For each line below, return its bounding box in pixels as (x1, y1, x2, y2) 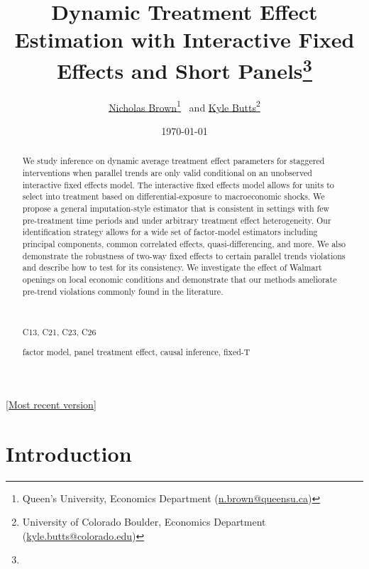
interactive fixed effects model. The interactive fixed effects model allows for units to (22, 178, 334, 190)
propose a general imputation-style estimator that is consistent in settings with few (22, 202, 330, 215)
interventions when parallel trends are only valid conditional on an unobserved (22, 167, 312, 179)
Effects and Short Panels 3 (56, 53, 312, 85)
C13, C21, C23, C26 (22, 325, 97, 337)
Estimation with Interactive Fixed (14, 25, 355, 54)
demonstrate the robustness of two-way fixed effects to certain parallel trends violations (22, 249, 346, 261)
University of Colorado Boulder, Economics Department (22, 514, 266, 529)
